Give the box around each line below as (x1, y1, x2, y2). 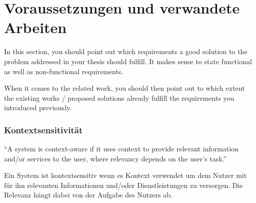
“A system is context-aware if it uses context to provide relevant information (4, 143, 239, 154)
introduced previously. (4, 102, 72, 113)
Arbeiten (4, 17, 67, 38)
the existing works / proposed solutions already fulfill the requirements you (4, 92, 234, 103)
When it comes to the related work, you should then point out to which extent (4, 83, 245, 93)
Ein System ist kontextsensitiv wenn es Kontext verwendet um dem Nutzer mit (4, 170, 247, 180)
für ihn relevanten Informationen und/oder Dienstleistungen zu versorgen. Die (4, 179, 243, 190)
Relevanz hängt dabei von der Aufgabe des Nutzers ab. (4, 189, 172, 200)
